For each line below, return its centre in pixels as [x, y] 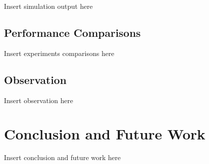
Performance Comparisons [72, 32]
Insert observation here [39, 100]
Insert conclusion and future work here [62, 157]
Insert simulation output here [48, 6]
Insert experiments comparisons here [59, 53]
